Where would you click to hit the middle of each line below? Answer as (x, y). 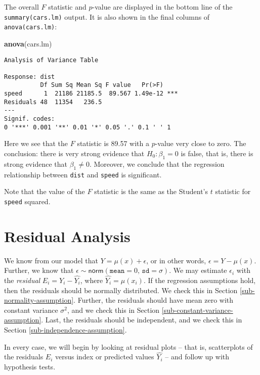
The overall (21, 7)
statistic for (233, 191)
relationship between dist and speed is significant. (83, 174)
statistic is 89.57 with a (113, 143)
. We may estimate (198, 270)
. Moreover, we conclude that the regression (157, 163)
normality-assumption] (39, 300)
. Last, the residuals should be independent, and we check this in (142, 320)
